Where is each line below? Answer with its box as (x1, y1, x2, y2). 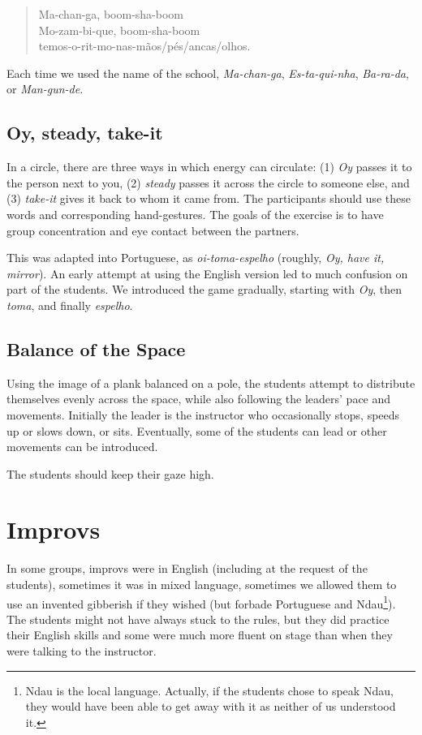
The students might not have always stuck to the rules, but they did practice (6, 610, 390, 627)
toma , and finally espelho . (6, 296, 133, 313)
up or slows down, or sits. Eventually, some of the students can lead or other (6, 422, 387, 439)
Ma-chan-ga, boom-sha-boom (38, 6, 183, 22)
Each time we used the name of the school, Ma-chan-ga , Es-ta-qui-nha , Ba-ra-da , (6, 64, 409, 81)
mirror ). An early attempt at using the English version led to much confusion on (6, 264, 408, 282)
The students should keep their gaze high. (6, 465, 214, 482)
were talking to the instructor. (6, 643, 157, 660)
